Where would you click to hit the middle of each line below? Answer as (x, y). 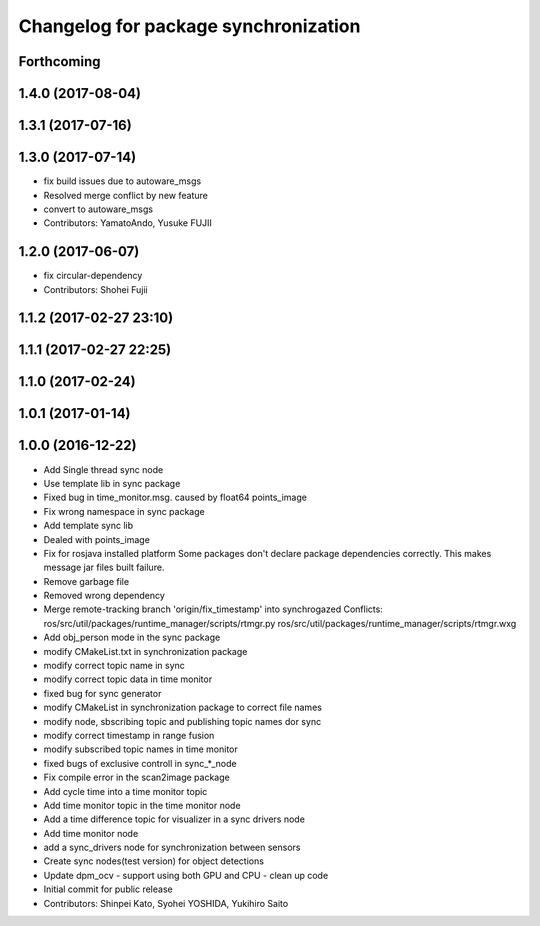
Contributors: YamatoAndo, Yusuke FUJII (127, 223)
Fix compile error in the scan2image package (136, 777)
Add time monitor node (91, 833)
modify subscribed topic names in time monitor (141, 749)
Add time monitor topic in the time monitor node (142, 805)
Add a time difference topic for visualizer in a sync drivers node (174, 819)
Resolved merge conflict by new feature (126, 195)
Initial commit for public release (108, 889)
